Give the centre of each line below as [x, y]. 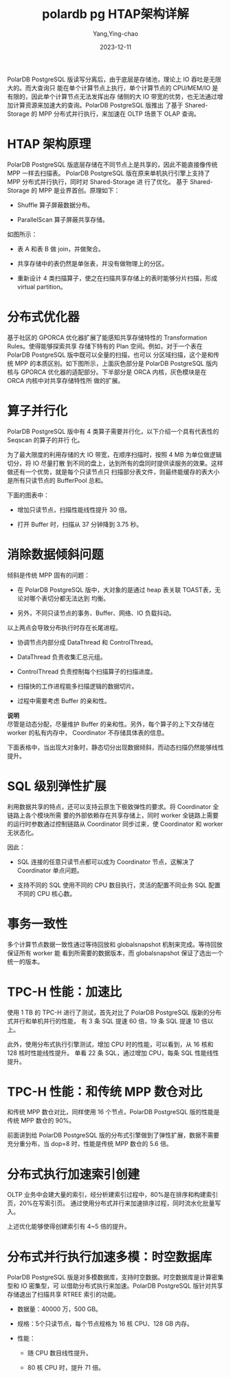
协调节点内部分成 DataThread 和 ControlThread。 [87, 642]
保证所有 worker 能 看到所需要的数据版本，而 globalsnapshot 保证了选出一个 [115, 953]
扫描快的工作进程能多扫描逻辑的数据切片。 [77, 686]
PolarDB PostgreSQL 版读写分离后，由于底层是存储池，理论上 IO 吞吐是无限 [114, 79]
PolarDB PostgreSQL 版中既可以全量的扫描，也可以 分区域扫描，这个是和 [110, 355]
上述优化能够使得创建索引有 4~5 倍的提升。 [69, 1226]
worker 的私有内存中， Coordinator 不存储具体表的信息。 [88, 732]
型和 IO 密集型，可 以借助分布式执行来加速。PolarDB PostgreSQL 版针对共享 [115, 1286]
